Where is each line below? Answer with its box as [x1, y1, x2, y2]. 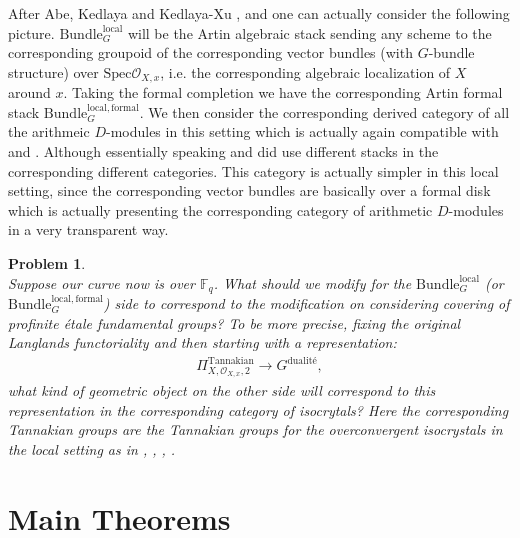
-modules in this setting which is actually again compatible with [105, 121, 499, 142]
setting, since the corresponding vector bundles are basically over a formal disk [8, 180, 491, 201]
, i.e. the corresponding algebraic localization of [160, 61, 451, 82]
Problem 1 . [8, 252, 86, 273]
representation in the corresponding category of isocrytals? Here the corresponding [8, 399, 509, 420]
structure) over [8, 61, 99, 82]
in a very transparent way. [8, 219, 169, 240]
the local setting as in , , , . [8, 438, 176, 459]
